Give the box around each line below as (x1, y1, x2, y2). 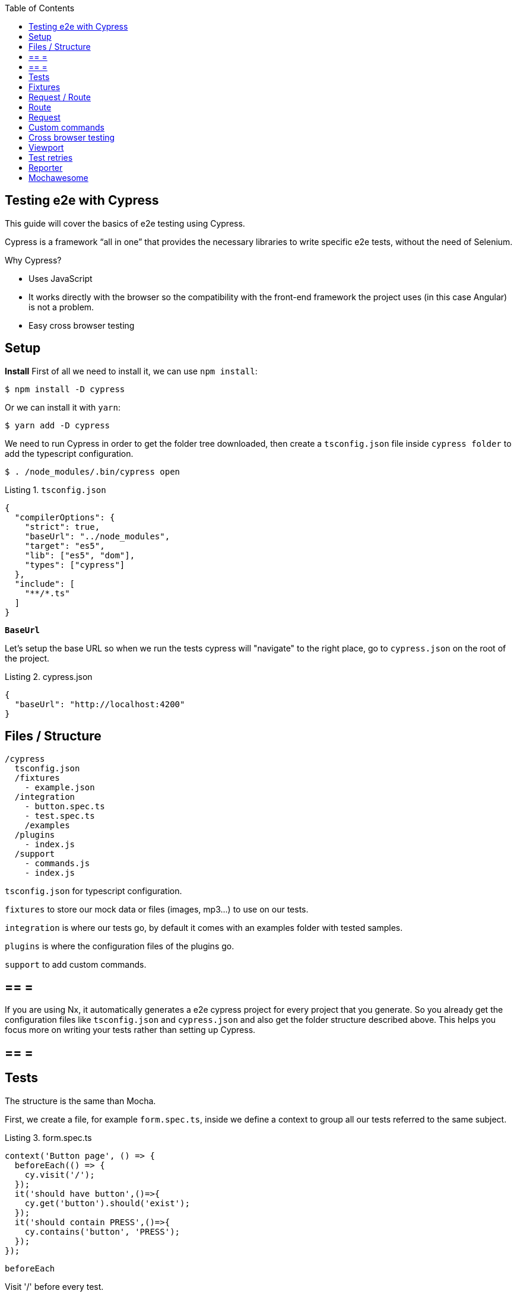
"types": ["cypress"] (24, 559, 125, 570)
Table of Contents (5, 3, 75, 13)
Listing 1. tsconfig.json (5, 484, 106, 495)
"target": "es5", (24, 541, 105, 551)
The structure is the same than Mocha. (5, 1095, 156, 1106)
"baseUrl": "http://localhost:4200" (14, 699, 185, 709)
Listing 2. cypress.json (5, 671, 93, 682)
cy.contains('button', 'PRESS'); (24, 1226, 180, 1236)
